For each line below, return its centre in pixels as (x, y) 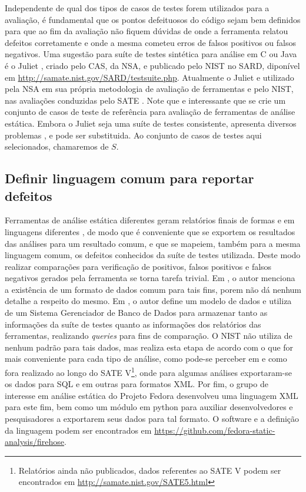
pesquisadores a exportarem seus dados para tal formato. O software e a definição (152, 419)
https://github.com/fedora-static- (215, 430)
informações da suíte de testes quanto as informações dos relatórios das (133, 324)
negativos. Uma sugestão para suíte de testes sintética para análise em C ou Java (151, 54)
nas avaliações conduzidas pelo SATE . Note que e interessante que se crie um (145, 100)
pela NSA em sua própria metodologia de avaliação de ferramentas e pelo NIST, (149, 89)
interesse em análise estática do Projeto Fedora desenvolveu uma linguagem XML (152, 395)
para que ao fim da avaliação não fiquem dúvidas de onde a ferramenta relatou (147, 31)
